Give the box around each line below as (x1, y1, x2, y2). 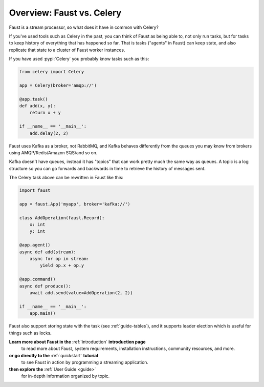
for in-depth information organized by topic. (21, 373, 110, 379)
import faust (19, 188, 51, 193)
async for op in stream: (29, 256, 89, 262)
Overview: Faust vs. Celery (9, 7, 122, 18)
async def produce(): (19, 283, 71, 289)
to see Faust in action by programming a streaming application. (21, 359, 149, 366)
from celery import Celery (19, 69, 84, 75)
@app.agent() (19, 242, 51, 248)
